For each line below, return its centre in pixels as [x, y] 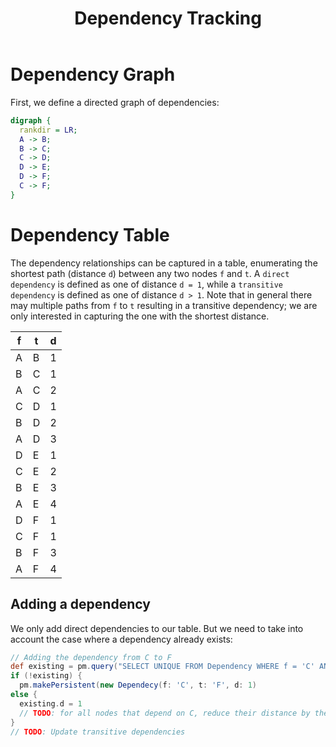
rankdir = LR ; [48, 130]
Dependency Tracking [168, 18]
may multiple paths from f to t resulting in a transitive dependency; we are [164, 305]
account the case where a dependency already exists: [121, 639]
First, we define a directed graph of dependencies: [115, 102]
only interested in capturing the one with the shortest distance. [140, 316]
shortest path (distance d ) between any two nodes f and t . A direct [150, 273]
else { [24, 695]
